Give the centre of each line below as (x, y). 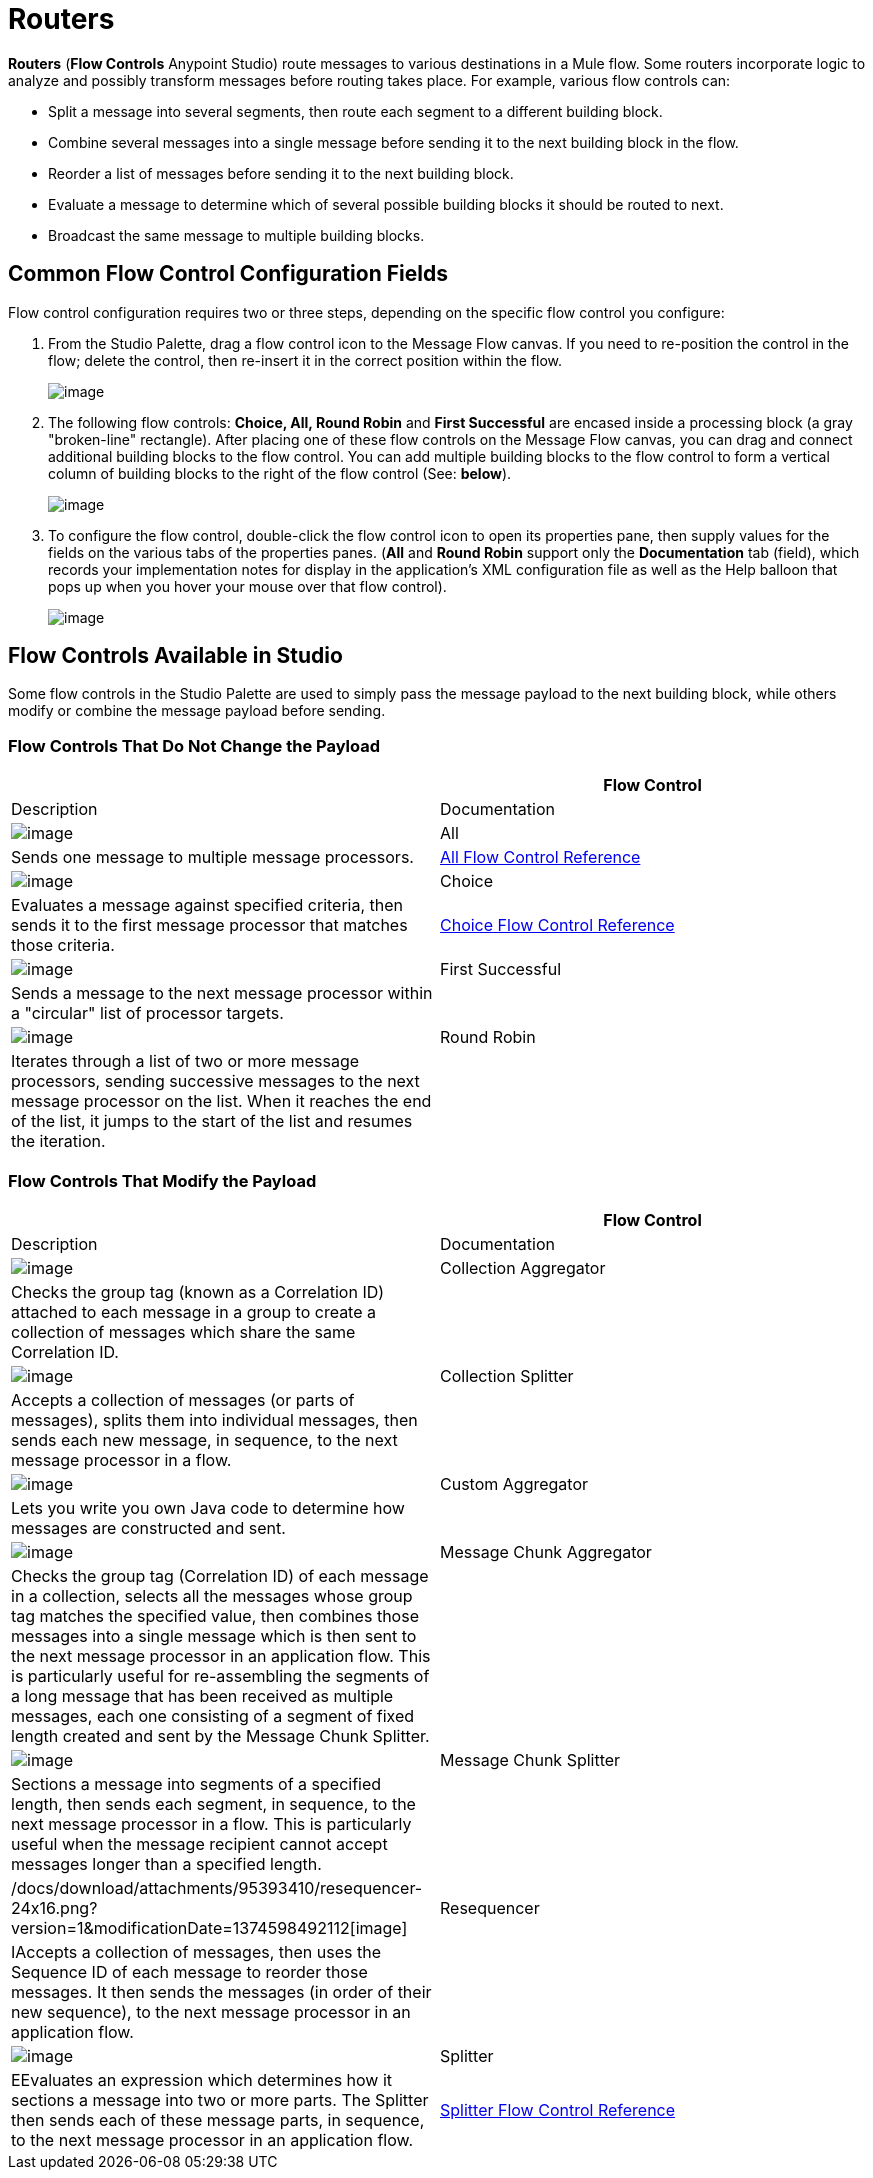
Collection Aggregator (523, 1267)
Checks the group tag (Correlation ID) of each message (220, 1575)
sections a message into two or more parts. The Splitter (220, 2099)
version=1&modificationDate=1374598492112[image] (209, 1927)
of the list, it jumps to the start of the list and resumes (212, 1121)
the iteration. (58, 1141)
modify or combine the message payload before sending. (197, 711)
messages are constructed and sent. (148, 1527)
